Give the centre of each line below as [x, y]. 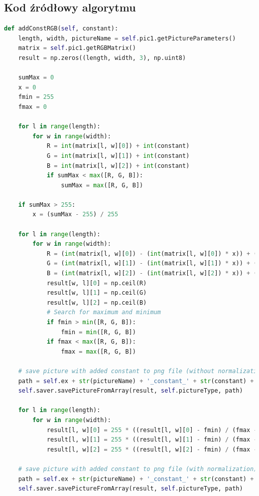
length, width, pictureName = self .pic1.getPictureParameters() [127, 38]
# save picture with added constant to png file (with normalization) [138, 469]
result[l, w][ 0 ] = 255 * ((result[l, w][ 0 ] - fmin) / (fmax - [152, 430]
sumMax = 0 [36, 78]
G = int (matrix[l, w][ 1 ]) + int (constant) [118, 156]
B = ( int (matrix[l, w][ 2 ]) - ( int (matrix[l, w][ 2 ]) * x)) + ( [152, 273]
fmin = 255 [36, 97]
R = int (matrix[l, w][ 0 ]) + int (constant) [118, 146]
